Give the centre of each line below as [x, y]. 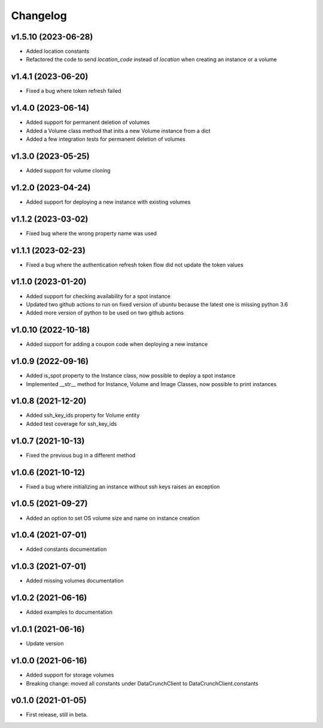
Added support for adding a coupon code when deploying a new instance [117, 344]
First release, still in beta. [57, 715]
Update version [45, 644]
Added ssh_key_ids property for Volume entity [83, 415]
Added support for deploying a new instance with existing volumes [108, 202]
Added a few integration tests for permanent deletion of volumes [106, 139]
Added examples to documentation [69, 612]
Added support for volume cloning [68, 170]
